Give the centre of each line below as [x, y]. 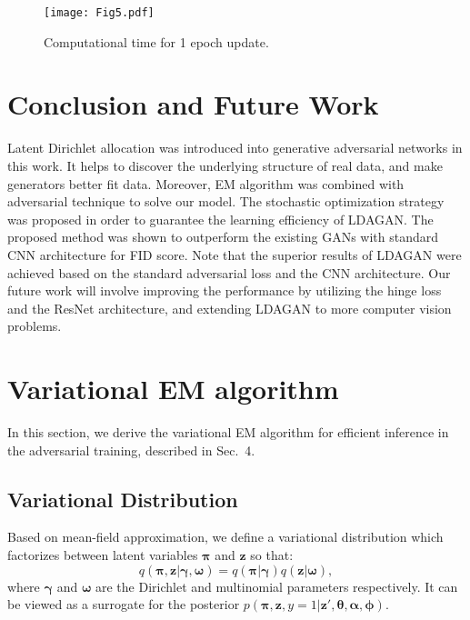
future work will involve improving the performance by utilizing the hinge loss [225, 290]
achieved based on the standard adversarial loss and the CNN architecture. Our [229, 272]
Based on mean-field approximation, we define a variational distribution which [225, 537]
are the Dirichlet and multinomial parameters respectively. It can [276, 586]
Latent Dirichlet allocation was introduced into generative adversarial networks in [235, 148]
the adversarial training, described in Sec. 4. [131, 450]
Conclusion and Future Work [193, 104]
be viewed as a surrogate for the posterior [124, 604]
